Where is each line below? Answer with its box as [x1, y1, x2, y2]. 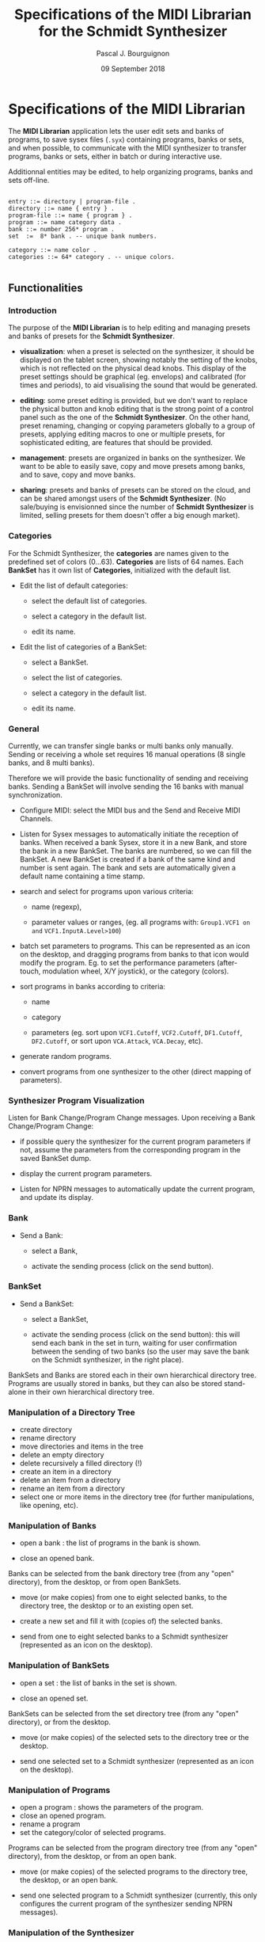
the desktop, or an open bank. [19, 1875, 119, 1885]
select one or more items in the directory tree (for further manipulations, [19, 1492, 255, 1502]
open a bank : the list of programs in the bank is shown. [19, 1538, 202, 1548]
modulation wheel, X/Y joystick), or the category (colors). [42, 966, 229, 976]
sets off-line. [8, 175, 50, 185]
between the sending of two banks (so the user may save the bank [31, 1346, 249, 1356]
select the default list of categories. [31, 596, 148, 605]
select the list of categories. [31, 672, 123, 682]
